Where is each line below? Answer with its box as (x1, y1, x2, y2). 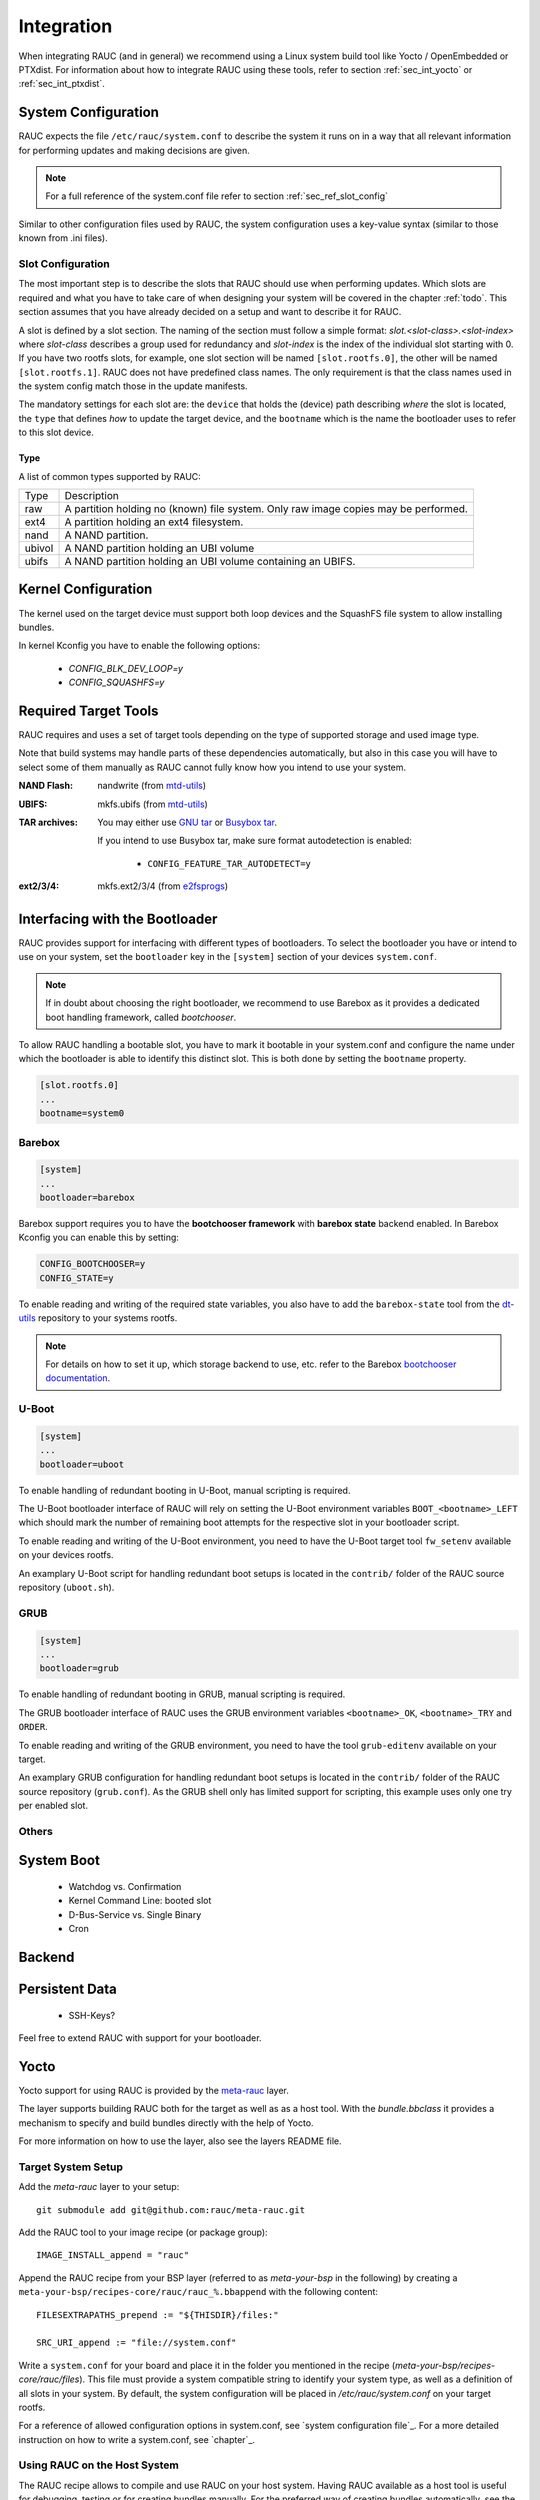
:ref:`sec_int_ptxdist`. (18, 78, 105, 90)
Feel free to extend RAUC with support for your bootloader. (18, 2032, 262, 2044)
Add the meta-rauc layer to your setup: (18, 2181, 180, 2193)
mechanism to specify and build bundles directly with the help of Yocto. (18, 2116, 314, 2129)
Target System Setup (18, 2160, 124, 2174)
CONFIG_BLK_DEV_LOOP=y (68, 662, 184, 674)
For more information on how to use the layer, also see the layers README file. (18, 2135, 342, 2147)
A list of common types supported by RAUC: (18, 470, 202, 482)
